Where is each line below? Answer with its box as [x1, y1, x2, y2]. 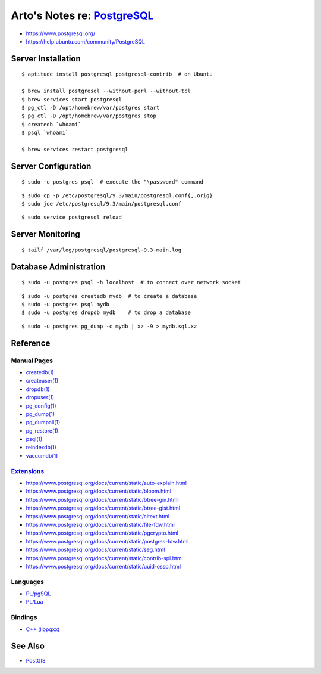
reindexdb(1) [26, 444, 56, 451]
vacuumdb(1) [26, 452, 58, 459]
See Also [11, 641, 45, 651]
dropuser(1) [26, 394, 55, 401]
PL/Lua [26, 598, 43, 605]
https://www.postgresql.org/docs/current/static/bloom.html [26, 487, 172, 495]
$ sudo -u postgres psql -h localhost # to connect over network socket [21, 279, 241, 286]
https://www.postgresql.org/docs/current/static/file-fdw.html [26, 521, 175, 528]
